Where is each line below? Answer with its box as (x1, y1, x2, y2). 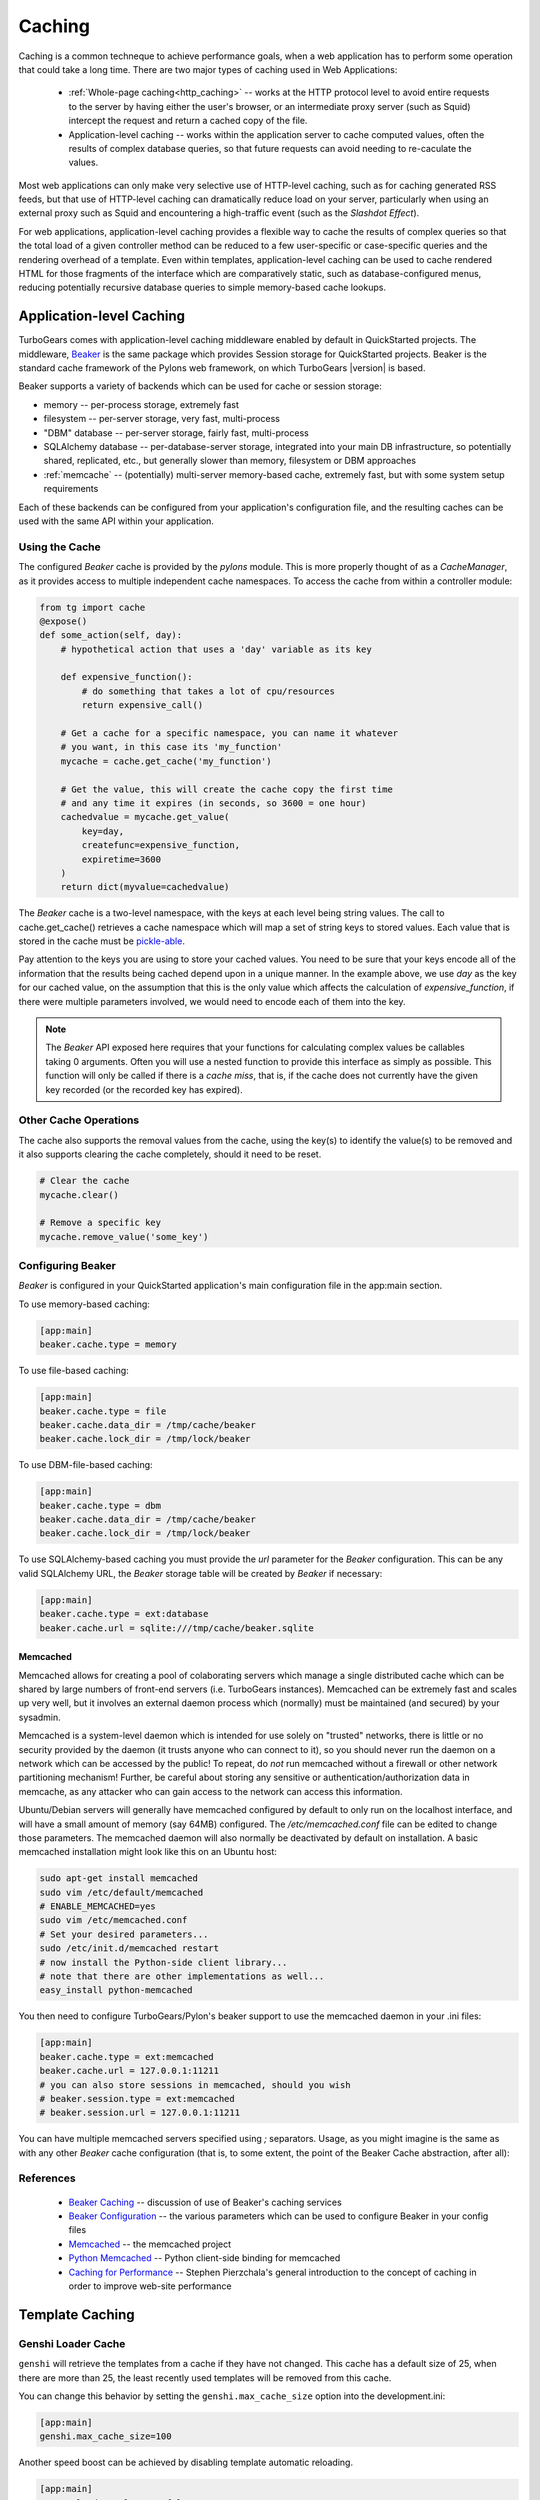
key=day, (81, 825, 125, 837)
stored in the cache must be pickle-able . (18, 935, 185, 947)
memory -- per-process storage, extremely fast (43, 398, 240, 410)
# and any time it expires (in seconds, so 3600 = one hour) (60, 797, 367, 809)
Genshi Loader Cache (18, 2336, 126, 2350)
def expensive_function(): (60, 671, 194, 683)
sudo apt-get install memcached (39, 1873, 199, 1884)
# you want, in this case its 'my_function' (60, 741, 283, 753)
